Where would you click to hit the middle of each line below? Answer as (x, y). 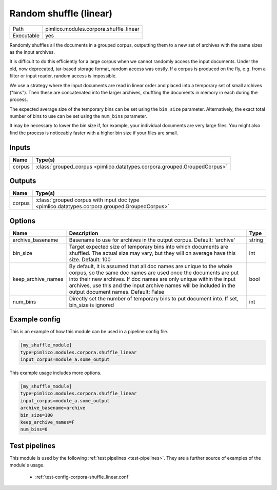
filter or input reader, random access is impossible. (63, 76)
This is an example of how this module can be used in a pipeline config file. (89, 332)
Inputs (20, 147)
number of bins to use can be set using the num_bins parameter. (78, 116)
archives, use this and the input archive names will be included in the (152, 285)
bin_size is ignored (92, 305)
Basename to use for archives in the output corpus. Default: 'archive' (152, 240)
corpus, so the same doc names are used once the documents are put (154, 273)
